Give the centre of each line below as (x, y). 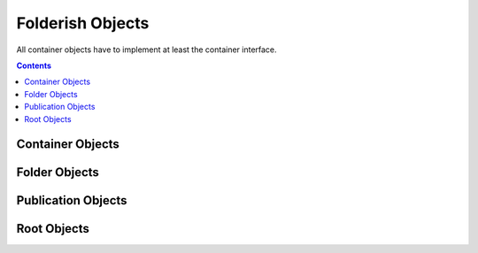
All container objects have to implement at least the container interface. (147, 50)
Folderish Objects (83, 23)
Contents (34, 65)
